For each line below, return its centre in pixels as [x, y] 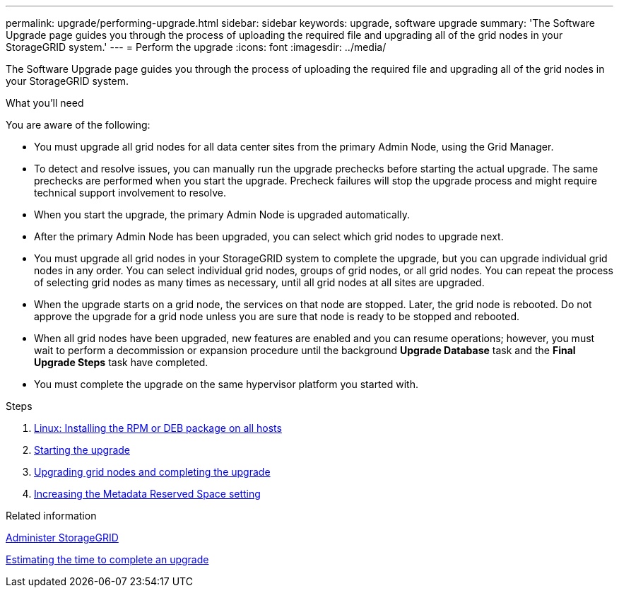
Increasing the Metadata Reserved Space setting [147, 494]
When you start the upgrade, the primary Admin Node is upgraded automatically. [222, 215]
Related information [51, 516]
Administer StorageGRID [62, 538]
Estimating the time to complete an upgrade [107, 559]
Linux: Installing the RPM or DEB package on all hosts [158, 428]
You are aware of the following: [78, 125]
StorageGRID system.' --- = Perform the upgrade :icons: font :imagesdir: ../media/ [196, 47]
